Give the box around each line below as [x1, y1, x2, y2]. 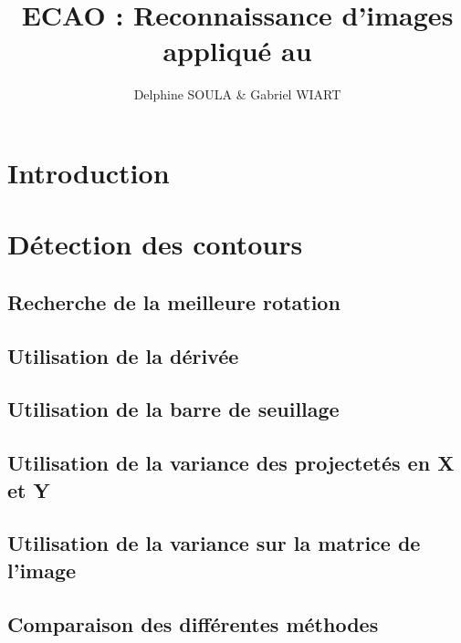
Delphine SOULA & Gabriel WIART [133, 85, 341, 104]
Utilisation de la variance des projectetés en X [7, 449, 455, 477]
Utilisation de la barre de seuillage [7, 395, 340, 423]
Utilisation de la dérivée [7, 341, 239, 369]
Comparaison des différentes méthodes [7, 609, 379, 638]
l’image [7, 555, 77, 584]
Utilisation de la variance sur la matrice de [7, 529, 421, 557]
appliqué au [162, 32, 312, 69]
